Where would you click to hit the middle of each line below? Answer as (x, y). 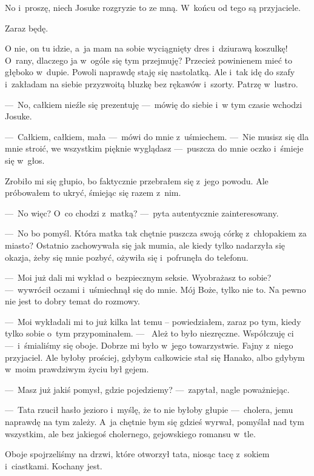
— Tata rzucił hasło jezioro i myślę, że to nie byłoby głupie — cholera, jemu (149, 410)
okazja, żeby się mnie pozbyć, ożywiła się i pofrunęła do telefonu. (127, 257)
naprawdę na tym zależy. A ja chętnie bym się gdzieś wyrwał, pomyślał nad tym (155, 422)
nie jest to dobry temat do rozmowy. (72, 301)
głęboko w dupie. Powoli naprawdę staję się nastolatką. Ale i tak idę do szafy (150, 72)
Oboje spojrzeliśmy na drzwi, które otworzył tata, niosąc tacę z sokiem (137, 454)
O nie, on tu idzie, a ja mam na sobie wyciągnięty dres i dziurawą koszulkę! (146, 48)
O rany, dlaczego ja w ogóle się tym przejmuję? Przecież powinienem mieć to (149, 60)
